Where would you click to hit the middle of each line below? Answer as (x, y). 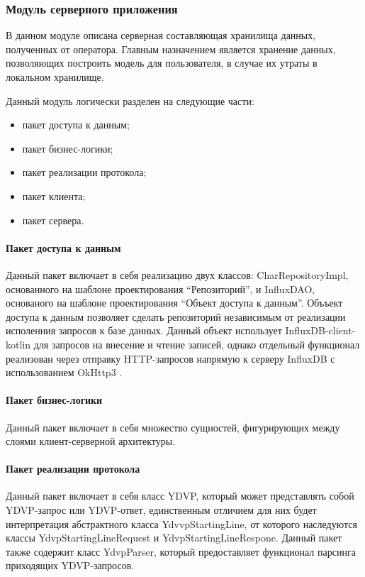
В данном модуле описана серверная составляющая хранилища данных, (161, 35)
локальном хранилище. (55, 77)
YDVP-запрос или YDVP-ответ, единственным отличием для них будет (161, 510)
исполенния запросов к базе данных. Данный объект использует (144, 330)
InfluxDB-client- (320, 330)
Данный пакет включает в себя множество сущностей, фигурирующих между (173, 427)
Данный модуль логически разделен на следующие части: (130, 100)
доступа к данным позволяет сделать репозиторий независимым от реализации (176, 316)
